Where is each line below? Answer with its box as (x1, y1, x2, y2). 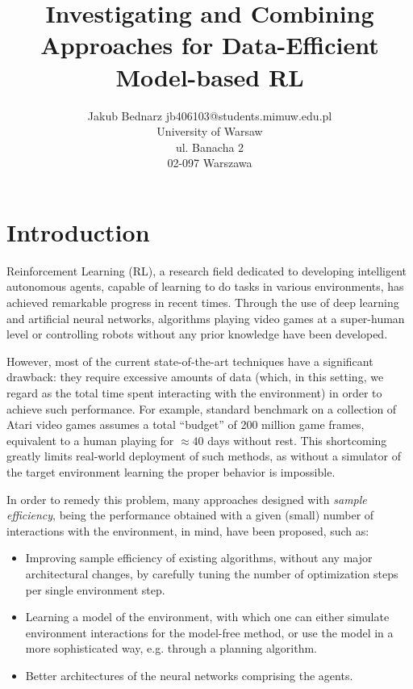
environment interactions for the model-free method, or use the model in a (25, 624, 394, 641)
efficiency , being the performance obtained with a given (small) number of (6, 506, 374, 523)
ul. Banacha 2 (175, 138, 244, 155)
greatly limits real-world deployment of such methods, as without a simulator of (6, 447, 401, 464)
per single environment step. (25, 581, 165, 598)
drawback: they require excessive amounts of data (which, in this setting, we (6, 368, 384, 385)
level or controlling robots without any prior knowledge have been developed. (6, 326, 388, 342)
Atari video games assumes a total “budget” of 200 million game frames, (6, 416, 365, 433)
